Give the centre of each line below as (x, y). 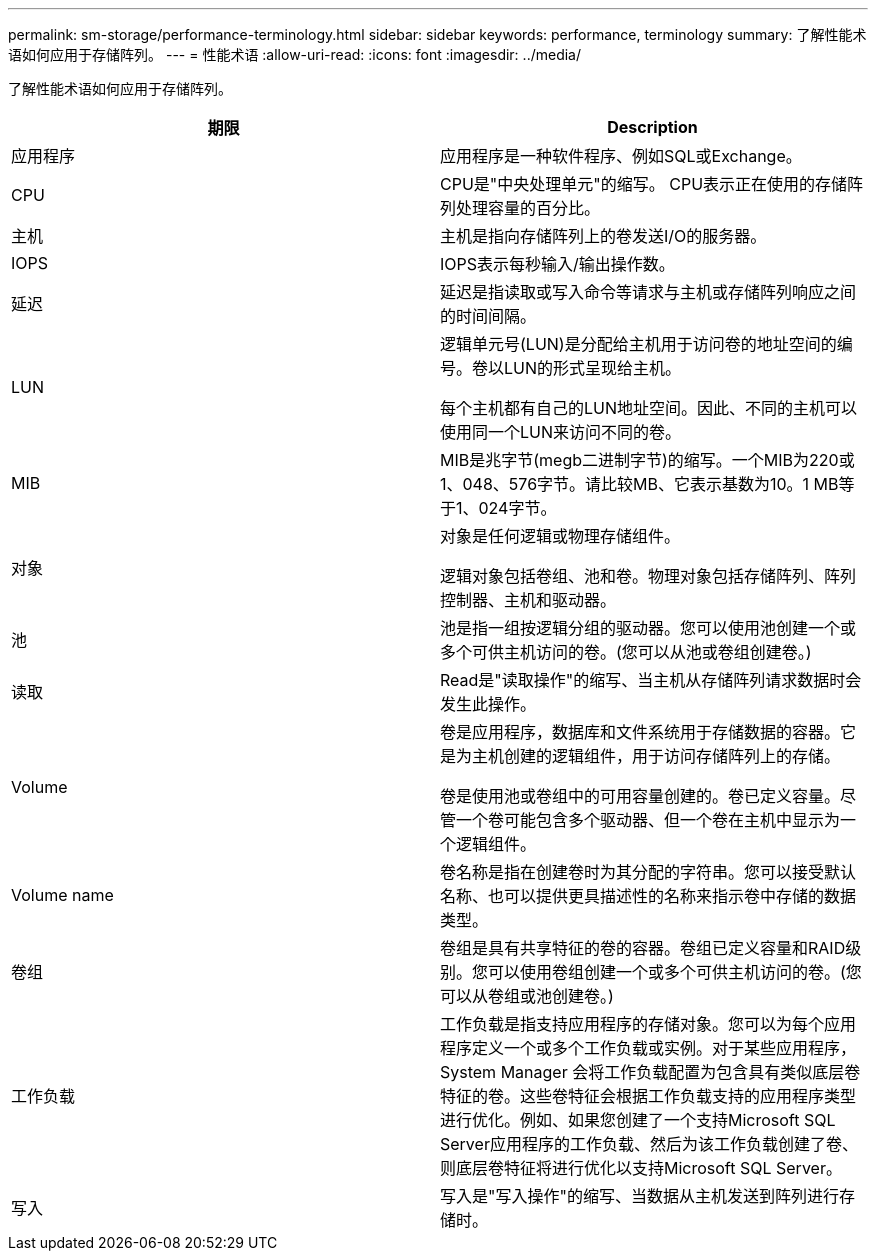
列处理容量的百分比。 (520, 208)
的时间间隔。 (488, 316)
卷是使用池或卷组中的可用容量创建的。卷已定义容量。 (640, 796)
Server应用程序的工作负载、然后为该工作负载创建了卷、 (649, 1144)
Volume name (62, 895)
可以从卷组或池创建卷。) (527, 996)
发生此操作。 (488, 704)
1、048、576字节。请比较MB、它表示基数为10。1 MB (639, 484)
